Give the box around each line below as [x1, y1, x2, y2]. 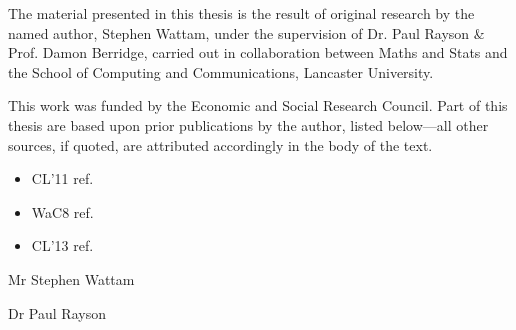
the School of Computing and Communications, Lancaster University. [8, 61, 434, 82]
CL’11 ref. [31, 168, 94, 189]
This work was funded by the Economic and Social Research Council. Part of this [8, 95, 508, 116]
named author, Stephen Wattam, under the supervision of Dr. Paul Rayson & [8, 22, 485, 43]
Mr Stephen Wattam [8, 268, 135, 289]
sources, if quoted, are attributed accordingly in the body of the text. [8, 134, 433, 155]
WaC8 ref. [31, 201, 94, 222]
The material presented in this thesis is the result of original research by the [8, 3, 475, 23]
